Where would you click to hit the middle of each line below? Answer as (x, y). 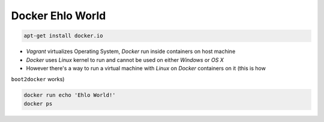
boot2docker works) (38, 79)
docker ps (38, 103)
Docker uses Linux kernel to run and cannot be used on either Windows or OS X (125, 59)
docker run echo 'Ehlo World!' (70, 95)
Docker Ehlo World (58, 16)
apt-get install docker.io (63, 36)
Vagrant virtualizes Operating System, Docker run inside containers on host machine (131, 52)
